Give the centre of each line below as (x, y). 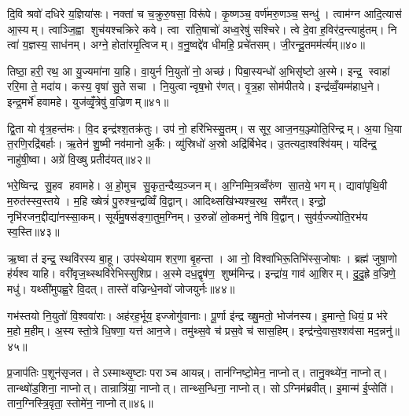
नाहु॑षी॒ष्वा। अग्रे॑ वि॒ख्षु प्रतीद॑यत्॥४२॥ (79, 158)
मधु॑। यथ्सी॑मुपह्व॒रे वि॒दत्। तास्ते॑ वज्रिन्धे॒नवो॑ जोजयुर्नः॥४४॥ (121, 288)
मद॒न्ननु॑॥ (383, 331)
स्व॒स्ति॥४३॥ (33, 232)
